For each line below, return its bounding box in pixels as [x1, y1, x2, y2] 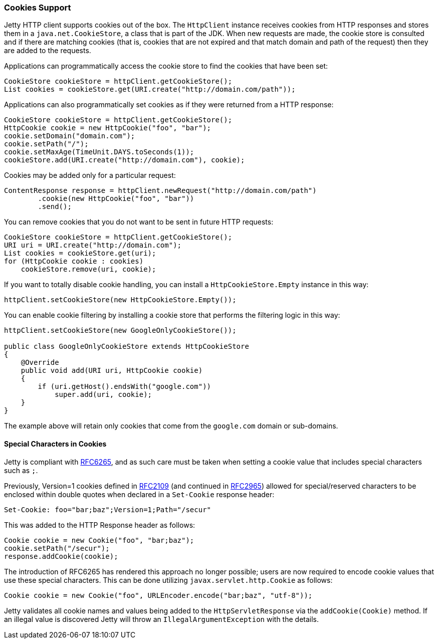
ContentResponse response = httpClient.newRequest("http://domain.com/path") [4, 186, 317, 195]
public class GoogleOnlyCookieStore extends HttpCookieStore [4, 342, 249, 351]
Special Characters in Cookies [4, 439, 107, 448]
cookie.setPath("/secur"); [4, 544, 110, 552]
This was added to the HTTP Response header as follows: [4, 520, 195, 529]
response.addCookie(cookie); [4, 552, 118, 560]
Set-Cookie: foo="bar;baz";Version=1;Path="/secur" [4, 505, 211, 514]
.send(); [38, 202, 72, 211]
